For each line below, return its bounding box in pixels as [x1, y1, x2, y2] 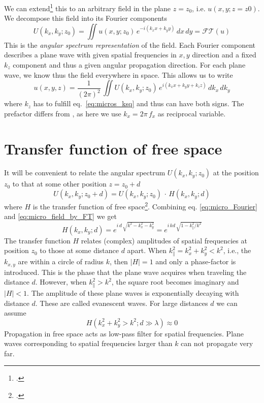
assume [4, 307, 26, 318]
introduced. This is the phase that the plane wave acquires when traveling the [4, 266, 247, 277]
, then [110, 256, 128, 267]
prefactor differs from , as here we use [4, 108, 121, 118]
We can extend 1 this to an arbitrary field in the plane [4, 2, 171, 13]
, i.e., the [223, 245, 251, 256]
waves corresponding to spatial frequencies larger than [4, 338, 173, 349]
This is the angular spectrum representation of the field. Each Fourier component [4, 39, 256, 50]
